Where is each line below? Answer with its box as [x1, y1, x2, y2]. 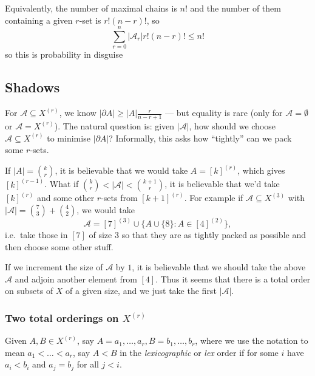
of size [89, 228, 112, 241]
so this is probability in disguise [5, 48, 123, 61]
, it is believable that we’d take [164, 177, 280, 190]
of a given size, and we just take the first [66, 284, 217, 297]
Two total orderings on [5, 310, 119, 325]
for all [76, 358, 99, 371]
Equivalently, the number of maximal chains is [5, 2, 177, 14]
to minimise [47, 131, 90, 144]
